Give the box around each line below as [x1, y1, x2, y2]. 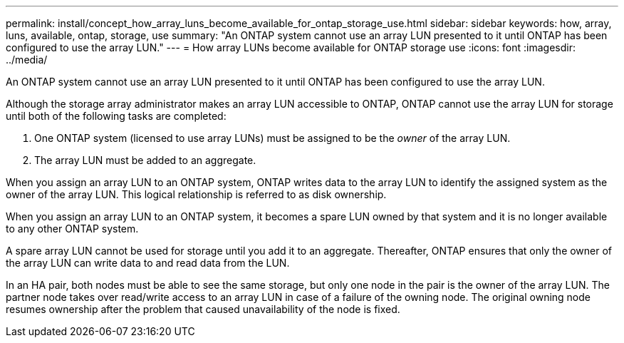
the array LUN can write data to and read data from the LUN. [6, 257, 290, 269]
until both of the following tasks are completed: [6, 110, 227, 122]
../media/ [6, 53, 48, 66]
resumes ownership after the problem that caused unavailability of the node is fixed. [6, 303, 400, 315]
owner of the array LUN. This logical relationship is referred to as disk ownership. [6, 188, 387, 200]
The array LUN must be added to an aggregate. [34, 154, 256, 166]
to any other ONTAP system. [6, 222, 139, 235]
